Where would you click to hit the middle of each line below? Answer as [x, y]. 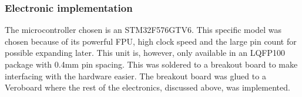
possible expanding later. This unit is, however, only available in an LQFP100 [145, 53]
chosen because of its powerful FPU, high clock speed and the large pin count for [151, 41]
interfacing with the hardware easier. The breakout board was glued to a [135, 76]
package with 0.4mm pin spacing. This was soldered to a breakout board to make [151, 64]
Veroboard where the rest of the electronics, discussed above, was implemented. [147, 87]
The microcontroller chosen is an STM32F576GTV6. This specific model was [143, 30]
